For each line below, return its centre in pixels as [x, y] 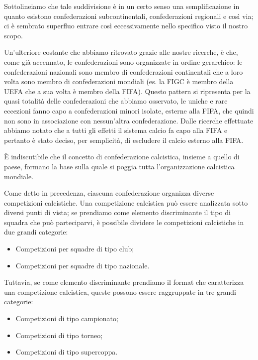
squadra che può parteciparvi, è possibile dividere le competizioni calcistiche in [124, 222]
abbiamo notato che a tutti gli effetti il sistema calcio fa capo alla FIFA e [116, 130]
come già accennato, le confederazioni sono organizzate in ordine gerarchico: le [123, 61]
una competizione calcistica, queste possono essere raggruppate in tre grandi [120, 292]
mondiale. [19, 176]
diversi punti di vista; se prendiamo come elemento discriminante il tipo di [117, 212]
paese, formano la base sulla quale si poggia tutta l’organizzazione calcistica [119, 166]
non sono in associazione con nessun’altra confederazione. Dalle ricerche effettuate [129, 120]
